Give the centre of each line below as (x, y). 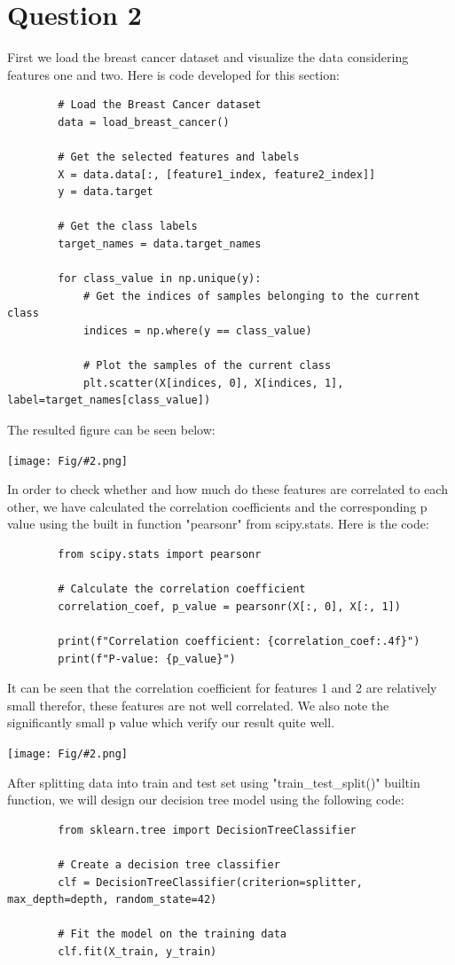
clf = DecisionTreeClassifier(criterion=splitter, (210, 882)
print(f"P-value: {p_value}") (147, 659)
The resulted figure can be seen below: (111, 429)
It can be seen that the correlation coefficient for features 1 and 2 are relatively (222, 688)
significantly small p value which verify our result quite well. (171, 722)
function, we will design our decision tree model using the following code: (206, 800)
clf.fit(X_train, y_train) (137, 951)
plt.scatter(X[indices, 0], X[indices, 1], (213, 383)
